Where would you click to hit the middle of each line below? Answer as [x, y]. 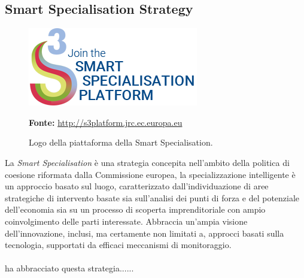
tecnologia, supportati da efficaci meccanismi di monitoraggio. [118, 245]
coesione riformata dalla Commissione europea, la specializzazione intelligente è [150, 174]
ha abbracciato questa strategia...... [69, 268]
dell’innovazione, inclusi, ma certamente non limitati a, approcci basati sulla [145, 233]
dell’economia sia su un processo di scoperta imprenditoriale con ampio [135, 209]
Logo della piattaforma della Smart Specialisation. [121, 142]
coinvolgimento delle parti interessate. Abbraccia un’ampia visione [126, 221]
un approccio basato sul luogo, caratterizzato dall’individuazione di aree [137, 186]
